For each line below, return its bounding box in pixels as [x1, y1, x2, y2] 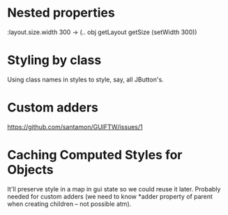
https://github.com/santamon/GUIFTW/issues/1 [7, 122, 143, 131]
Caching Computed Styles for [7, 148, 183, 163]
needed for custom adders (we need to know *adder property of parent [7, 192, 213, 200]
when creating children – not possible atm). [7, 200, 132, 208]
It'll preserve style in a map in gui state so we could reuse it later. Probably [7, 184, 221, 193]
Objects [7, 162, 54, 177]
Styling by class [7, 52, 102, 68]
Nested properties [7, 5, 115, 21]
